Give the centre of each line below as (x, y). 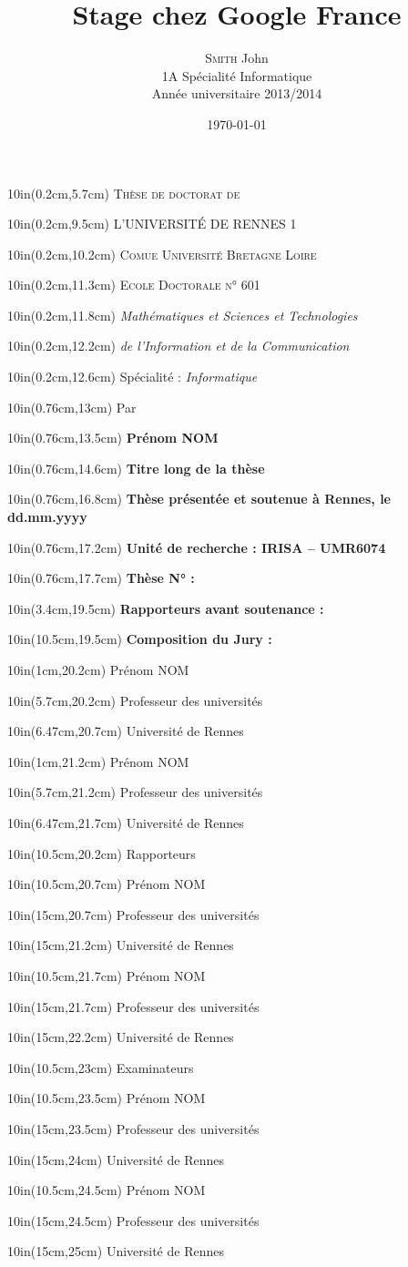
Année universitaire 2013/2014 (237, 93)
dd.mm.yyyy (47, 517)
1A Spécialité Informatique (237, 75)
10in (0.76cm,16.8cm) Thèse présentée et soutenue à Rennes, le (199, 499)
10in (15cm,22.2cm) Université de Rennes (121, 1037)
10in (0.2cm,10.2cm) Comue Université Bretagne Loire (162, 254)
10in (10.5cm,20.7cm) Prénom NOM (107, 884)
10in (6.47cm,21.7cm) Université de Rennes (126, 822)
